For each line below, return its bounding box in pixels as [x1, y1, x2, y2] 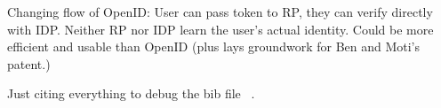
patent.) [7, 54, 51, 73]
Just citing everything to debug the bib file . [7, 84, 255, 103]
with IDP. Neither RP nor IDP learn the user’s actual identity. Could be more [7, 19, 434, 38]
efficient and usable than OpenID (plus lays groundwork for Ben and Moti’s [7, 37, 421, 56]
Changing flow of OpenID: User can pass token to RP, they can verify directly [7, 3, 433, 20]
